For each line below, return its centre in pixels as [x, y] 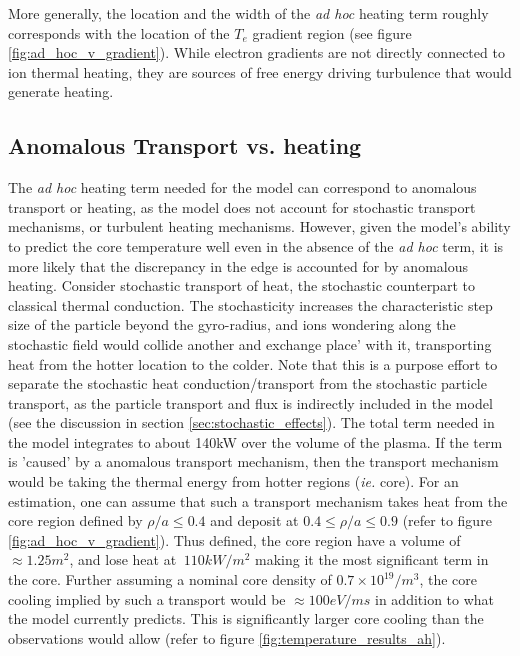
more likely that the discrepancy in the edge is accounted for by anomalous [238, 265]
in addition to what [435, 598]
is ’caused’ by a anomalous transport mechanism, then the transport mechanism [253, 461]
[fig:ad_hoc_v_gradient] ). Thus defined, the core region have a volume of [234, 539]
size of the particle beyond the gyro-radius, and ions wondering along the [232, 324]
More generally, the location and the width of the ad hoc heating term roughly [248, 13]
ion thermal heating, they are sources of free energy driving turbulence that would [260, 71]
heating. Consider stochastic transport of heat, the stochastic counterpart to [241, 285]
